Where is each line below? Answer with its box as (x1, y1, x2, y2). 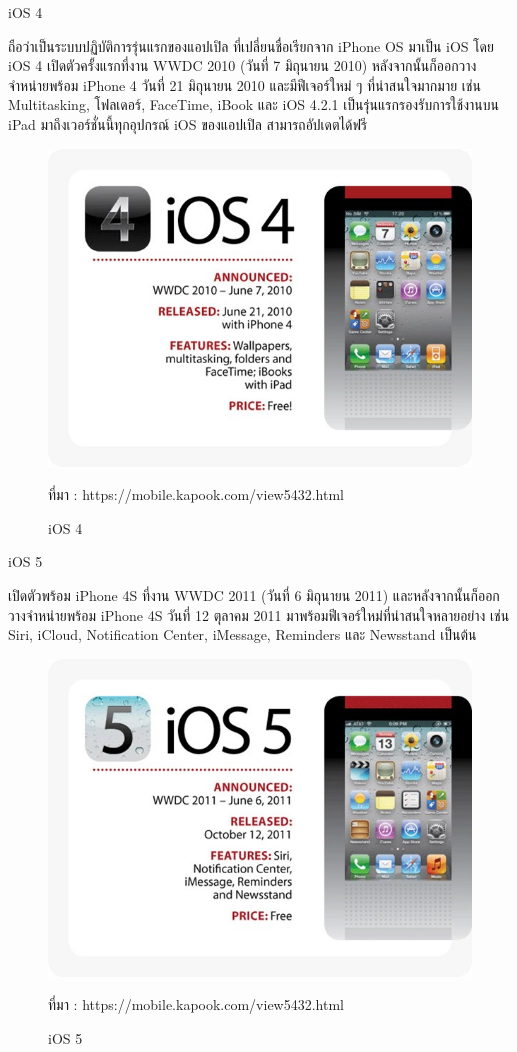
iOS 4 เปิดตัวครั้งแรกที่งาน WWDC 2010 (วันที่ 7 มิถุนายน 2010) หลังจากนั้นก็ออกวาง (8, 55, 477, 76)
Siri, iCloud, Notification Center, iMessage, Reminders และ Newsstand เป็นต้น (8, 624, 477, 645)
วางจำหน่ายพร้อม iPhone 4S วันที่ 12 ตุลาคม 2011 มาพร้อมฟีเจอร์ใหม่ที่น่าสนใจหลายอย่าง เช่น (8, 604, 510, 625)
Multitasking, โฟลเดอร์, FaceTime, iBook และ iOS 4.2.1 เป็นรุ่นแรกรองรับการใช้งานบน (8, 94, 499, 115)
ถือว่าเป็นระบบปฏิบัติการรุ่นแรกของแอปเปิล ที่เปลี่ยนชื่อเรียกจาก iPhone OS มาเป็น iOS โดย (8, 35, 494, 56)
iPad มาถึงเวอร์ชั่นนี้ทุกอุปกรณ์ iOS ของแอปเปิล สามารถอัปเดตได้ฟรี (8, 113, 368, 134)
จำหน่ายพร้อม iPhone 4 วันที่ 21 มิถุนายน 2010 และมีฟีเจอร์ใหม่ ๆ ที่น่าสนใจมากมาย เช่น (8, 74, 481, 95)
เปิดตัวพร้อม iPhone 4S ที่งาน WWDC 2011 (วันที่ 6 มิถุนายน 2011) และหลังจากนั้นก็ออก (8, 584, 500, 605)
